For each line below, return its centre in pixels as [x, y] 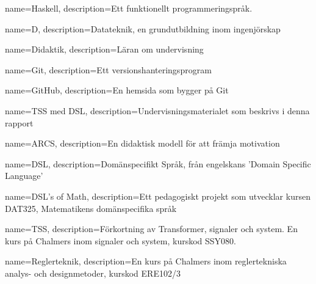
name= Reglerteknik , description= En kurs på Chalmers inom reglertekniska [146, 261]
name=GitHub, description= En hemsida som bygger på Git [117, 90]
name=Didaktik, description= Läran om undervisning [104, 49]
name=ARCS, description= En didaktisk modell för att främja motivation [142, 143]
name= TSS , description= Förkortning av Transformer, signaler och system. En [151, 229]
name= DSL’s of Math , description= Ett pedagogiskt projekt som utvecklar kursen [158, 196]
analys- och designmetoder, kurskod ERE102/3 [93, 273]
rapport [19, 122]
